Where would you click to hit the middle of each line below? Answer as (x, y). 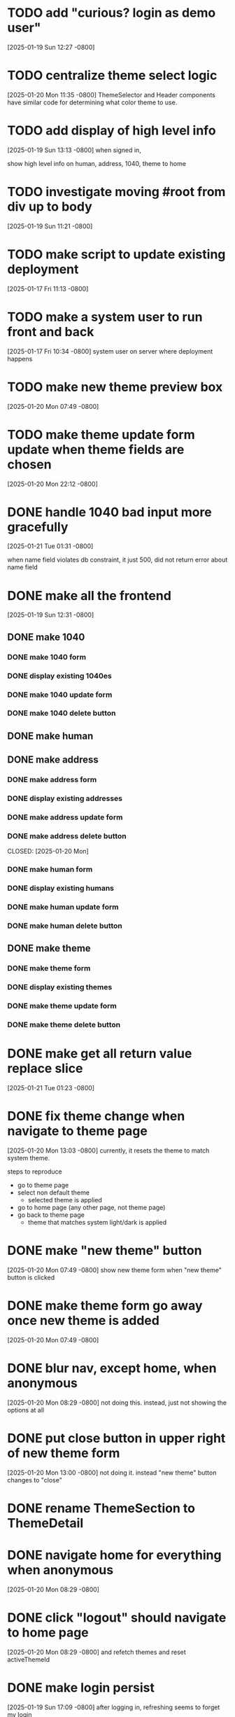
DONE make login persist (81, 1687)
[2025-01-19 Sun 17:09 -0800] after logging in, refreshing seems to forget (114, 1707)
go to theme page (43, 1185)
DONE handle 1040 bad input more (109, 512)
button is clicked (31, 1277)
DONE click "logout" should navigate (117, 1618)
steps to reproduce (35, 1172)
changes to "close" (35, 1480)
